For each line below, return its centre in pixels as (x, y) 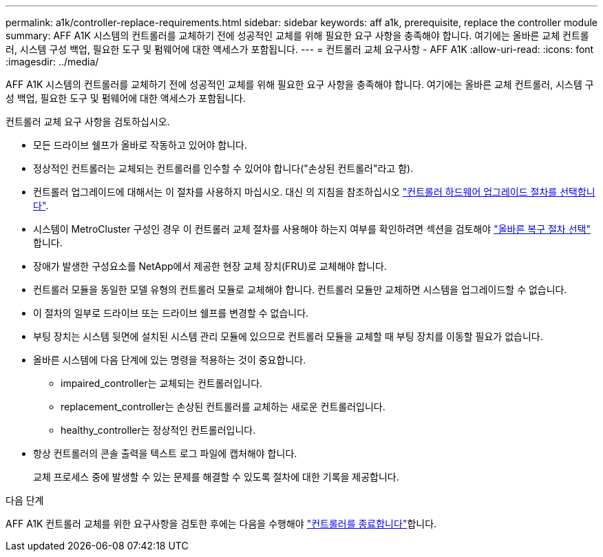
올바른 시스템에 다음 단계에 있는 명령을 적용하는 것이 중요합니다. (170, 360)
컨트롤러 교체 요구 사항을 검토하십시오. (88, 122)
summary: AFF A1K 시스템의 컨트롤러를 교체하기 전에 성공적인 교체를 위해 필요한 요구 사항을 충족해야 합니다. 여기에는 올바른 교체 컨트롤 (297, 35)
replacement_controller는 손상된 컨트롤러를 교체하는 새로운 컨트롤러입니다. (223, 407)
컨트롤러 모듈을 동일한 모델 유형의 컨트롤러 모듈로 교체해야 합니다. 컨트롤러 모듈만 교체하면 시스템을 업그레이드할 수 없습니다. (300, 290)
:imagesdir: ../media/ (52, 62)
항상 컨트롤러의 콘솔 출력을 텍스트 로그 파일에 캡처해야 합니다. (165, 453)
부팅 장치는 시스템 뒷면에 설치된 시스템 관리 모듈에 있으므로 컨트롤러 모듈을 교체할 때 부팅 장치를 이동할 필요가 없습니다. (288, 336)
